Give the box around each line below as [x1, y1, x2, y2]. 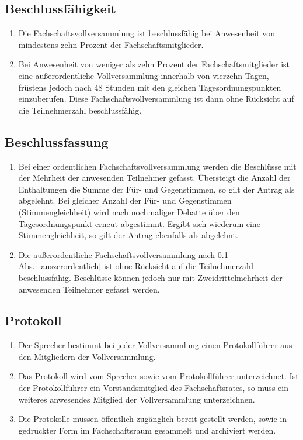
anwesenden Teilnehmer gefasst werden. [18, 283, 160, 295]
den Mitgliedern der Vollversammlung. [18, 350, 156, 362]
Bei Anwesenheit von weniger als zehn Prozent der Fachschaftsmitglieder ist [18, 58, 290, 70]
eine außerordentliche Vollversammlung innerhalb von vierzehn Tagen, [18, 69, 269, 81]
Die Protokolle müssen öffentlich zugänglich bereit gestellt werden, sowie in [18, 412, 287, 425]
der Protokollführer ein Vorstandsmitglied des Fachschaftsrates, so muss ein [18, 381, 288, 394]
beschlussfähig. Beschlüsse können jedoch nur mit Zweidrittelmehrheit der [18, 271, 283, 283]
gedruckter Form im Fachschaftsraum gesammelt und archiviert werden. [18, 424, 276, 436]
